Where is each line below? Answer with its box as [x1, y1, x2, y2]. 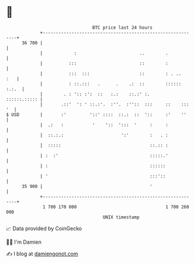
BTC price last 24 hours [92, 25, 153, 30]
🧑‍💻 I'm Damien [6, 238, 42, 245]
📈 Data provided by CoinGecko [6, 225, 82, 232]
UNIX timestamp [102, 214, 140, 220]
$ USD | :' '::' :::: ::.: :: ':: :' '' [6, 111, 187, 118]
